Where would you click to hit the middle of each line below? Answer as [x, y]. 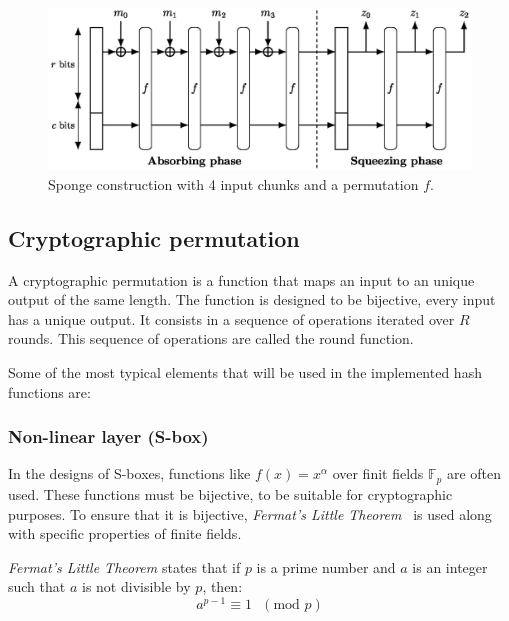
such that [37, 586]
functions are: [49, 391]
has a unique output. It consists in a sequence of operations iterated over [231, 318]
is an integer [450, 566]
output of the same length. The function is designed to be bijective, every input [252, 299]
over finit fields [378, 473]
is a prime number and [326, 566]
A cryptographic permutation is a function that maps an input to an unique [241, 279]
